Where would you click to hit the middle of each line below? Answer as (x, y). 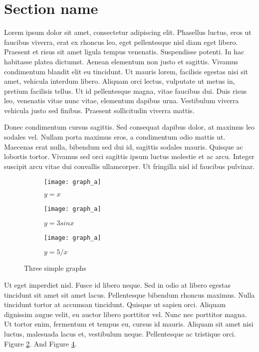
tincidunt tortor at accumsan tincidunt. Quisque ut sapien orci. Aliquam (115, 304)
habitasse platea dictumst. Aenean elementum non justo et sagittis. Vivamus (121, 61)
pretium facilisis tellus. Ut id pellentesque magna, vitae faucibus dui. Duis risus (126, 90)
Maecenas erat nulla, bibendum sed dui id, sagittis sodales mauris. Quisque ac (124, 146)
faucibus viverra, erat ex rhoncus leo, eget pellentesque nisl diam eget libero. (121, 42)
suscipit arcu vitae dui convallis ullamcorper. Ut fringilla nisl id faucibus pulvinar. (129, 166)
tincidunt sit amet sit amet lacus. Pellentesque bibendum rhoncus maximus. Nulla (129, 294)
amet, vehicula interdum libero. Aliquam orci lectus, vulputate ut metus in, (120, 81)
